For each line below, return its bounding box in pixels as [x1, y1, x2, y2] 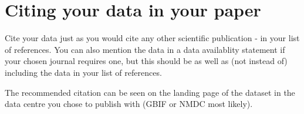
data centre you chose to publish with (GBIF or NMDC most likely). [5, 98, 253, 110]
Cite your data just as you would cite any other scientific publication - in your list [5, 32, 300, 44]
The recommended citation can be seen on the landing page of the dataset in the [5, 86, 295, 98]
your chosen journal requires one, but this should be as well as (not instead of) [5, 55, 288, 67]
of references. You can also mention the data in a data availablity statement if [5, 43, 285, 55]
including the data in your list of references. [5, 66, 162, 78]
